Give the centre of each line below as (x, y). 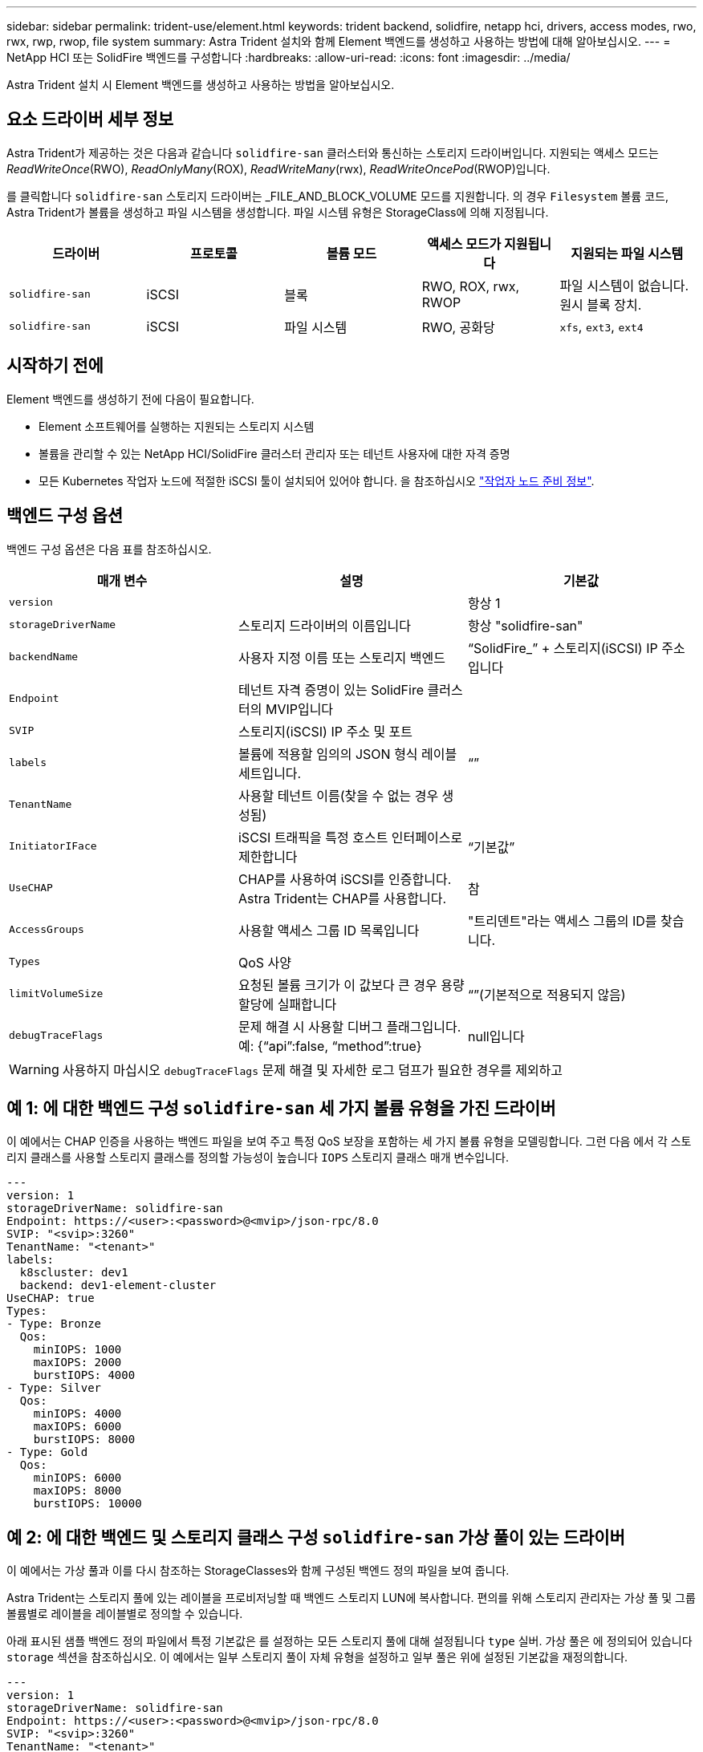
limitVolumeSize (56, 994)
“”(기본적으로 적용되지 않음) (547, 994)
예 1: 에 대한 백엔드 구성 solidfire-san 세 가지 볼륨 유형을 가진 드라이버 (281, 1108)
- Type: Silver (54, 1388)
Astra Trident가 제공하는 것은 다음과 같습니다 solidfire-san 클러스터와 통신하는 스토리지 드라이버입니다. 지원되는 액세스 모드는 (333, 152)
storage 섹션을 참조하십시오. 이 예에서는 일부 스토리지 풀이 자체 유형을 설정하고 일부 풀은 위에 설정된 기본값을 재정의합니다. (317, 1657)
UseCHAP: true (51, 1298)
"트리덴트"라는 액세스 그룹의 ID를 (562, 921)
